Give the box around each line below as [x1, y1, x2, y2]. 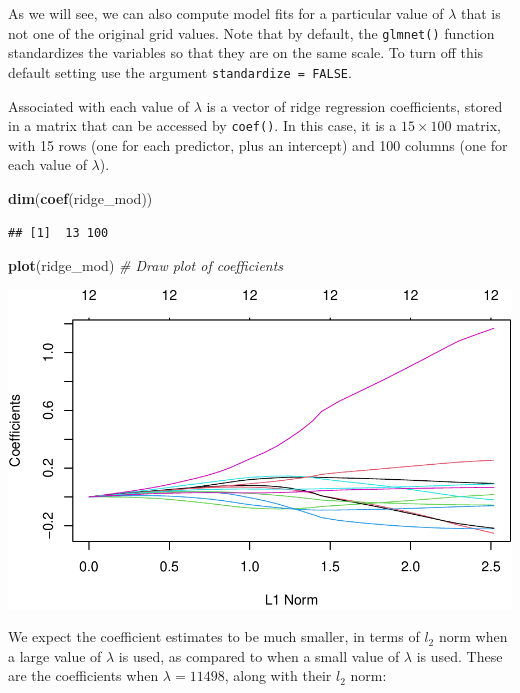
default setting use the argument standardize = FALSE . [8, 61, 352, 82]
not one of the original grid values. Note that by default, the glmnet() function [8, 22, 495, 43]
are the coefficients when [8, 665, 159, 686]
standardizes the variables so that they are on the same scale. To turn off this [8, 42, 484, 63]
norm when [438, 626, 508, 647]
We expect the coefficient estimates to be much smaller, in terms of [8, 626, 420, 647]
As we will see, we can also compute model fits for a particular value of [8, 3, 444, 23]
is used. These [416, 645, 503, 666]
